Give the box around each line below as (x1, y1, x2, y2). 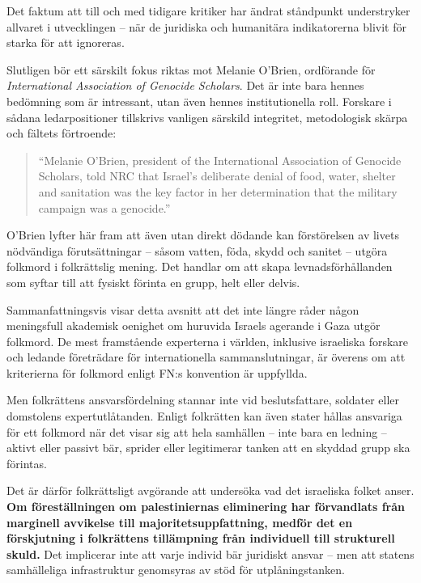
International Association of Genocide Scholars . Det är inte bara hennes (6, 77, 364, 94)
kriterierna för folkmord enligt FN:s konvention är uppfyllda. (6, 364, 308, 381)
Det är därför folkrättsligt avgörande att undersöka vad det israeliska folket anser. (6, 482, 415, 499)
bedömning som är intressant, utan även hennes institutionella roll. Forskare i (6, 92, 392, 109)
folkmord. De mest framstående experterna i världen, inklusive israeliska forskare (6, 332, 409, 349)
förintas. (6, 454, 47, 471)
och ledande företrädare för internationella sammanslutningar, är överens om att (6, 349, 406, 365)
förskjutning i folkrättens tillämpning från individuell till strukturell (6, 530, 395, 547)
